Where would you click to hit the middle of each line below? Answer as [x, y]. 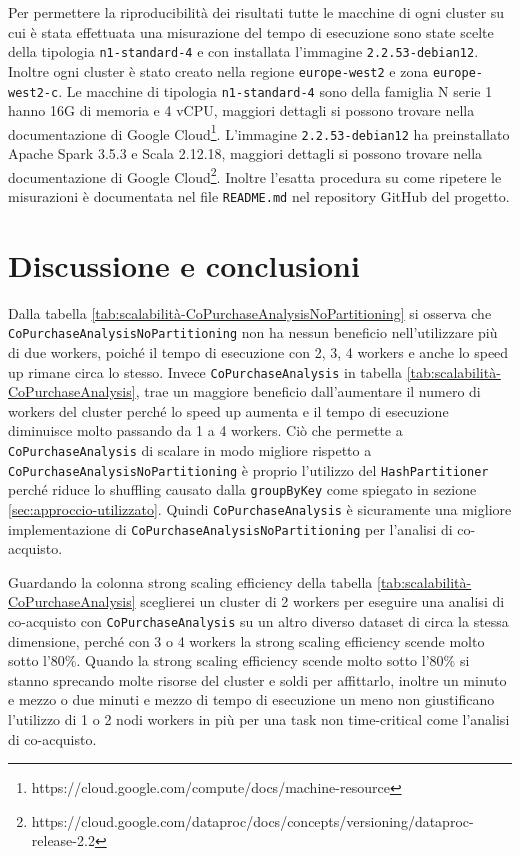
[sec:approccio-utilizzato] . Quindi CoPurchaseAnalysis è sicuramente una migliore [260, 508]
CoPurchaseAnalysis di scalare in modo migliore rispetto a [190, 449]
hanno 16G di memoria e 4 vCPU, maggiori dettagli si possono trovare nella [241, 110]
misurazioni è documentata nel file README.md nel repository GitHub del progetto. [259, 195]
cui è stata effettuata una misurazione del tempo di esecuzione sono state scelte [251, 31]
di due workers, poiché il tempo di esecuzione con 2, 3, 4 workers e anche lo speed [258, 351]
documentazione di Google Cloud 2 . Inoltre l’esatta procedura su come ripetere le [255, 175]
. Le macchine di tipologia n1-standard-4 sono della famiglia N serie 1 [275, 90]
